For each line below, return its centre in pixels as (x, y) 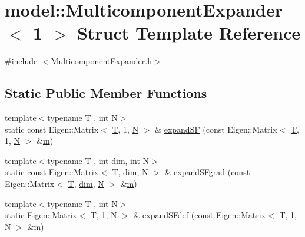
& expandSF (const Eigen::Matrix (216, 129)
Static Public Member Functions (106, 93)
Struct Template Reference (189, 33)
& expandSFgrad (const (207, 172)
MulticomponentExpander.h (101, 61)
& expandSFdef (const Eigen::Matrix (200, 215)
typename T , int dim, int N (98, 160)
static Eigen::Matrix (41, 215)
